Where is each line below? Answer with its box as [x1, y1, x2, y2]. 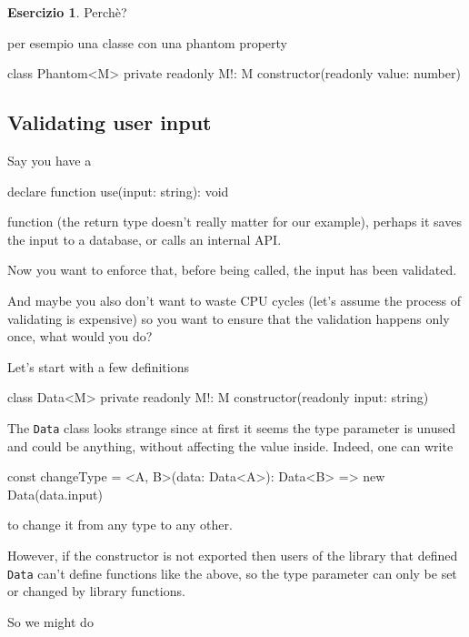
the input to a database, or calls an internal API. [7, 229, 282, 248]
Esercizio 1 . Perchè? [7, 3, 127, 21]
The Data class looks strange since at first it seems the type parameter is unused [7, 418, 456, 437]
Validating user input [7, 108, 212, 136]
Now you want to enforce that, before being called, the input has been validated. [7, 260, 457, 279]
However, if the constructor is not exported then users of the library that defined [7, 545, 458, 564]
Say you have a [7, 150, 92, 169]
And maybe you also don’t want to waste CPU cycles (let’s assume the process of [7, 290, 461, 309]
